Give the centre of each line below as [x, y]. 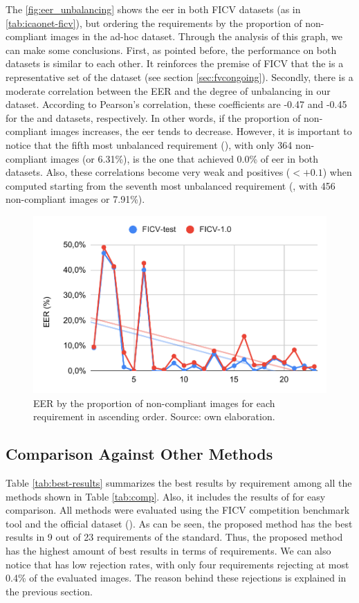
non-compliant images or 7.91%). [75, 199]
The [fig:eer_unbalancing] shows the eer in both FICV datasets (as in [153, 9]
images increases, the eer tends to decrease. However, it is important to [201, 131]
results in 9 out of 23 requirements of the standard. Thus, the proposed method [174, 537]
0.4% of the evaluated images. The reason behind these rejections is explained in [176, 578]
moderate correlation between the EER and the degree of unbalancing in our [168, 90]
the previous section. [49, 591]
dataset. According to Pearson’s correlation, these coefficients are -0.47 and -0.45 [176, 104]
